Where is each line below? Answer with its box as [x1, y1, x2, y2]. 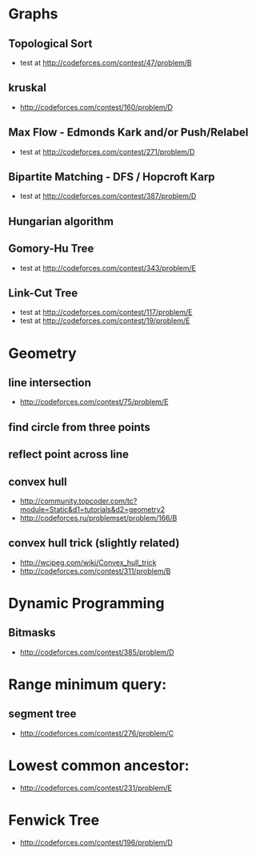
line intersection [8, 376, 92, 389]
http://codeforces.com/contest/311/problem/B [19, 566, 171, 575]
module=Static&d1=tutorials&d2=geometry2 [19, 505, 166, 514]
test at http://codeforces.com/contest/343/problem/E [19, 263, 196, 272]
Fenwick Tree [8, 811, 100, 829]
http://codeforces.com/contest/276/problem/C [19, 728, 174, 738]
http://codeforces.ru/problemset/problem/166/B [19, 514, 178, 523]
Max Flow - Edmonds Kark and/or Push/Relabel [8, 126, 249, 139]
